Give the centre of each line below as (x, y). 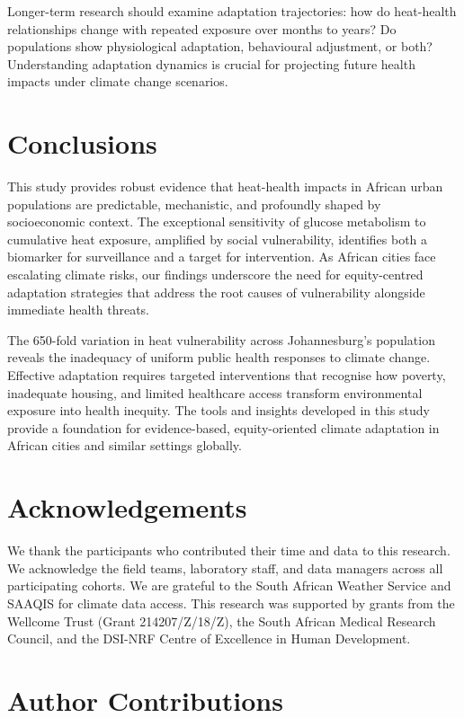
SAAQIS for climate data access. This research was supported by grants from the (231, 603)
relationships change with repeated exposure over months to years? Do (202, 28)
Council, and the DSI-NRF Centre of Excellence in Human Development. (209, 638)
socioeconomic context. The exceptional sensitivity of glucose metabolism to (217, 222)
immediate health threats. (79, 310)
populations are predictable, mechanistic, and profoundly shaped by (194, 204)
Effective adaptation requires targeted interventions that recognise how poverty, (227, 375)
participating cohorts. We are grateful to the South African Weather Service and (229, 585)
